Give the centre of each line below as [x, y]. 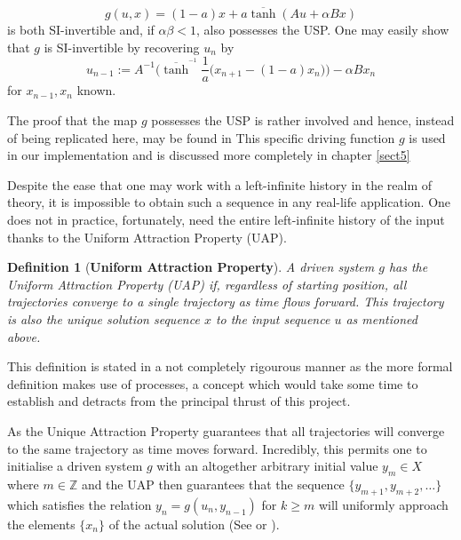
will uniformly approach [383, 504]
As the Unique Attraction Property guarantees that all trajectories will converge [226, 430]
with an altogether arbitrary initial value [267, 466]
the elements [41, 524]
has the [408, 267]
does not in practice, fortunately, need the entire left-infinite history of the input [226, 220]
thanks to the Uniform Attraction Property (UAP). [147, 237]
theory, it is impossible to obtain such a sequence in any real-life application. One [229, 202]
